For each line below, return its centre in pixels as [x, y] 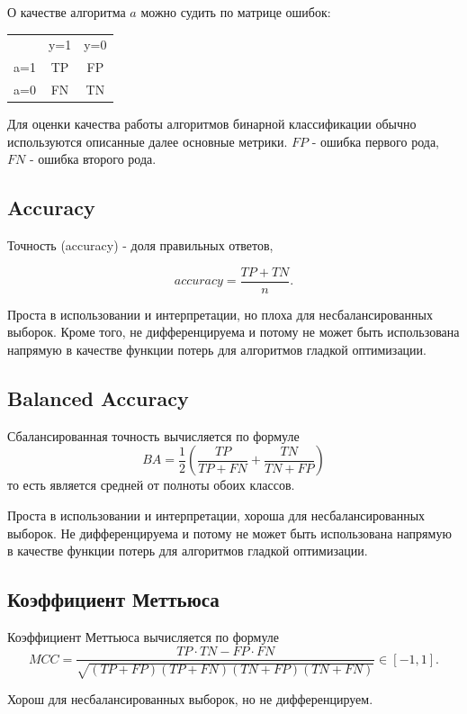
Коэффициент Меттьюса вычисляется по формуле [144, 636]
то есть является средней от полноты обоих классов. [151, 485]
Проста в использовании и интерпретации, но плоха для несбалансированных [220, 314]
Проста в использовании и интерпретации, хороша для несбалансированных [216, 515]
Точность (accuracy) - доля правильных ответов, [140, 245]
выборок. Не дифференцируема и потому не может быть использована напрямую [229, 533]
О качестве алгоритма [67, 12]
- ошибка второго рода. [93, 159]
